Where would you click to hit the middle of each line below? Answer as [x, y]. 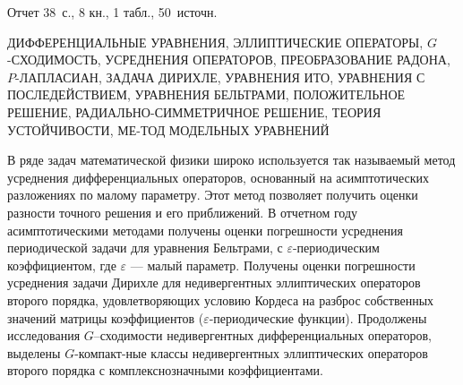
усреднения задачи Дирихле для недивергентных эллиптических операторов [214, 282]
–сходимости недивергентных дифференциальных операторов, [262, 335]
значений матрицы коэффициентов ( [106, 317]
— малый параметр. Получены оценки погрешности [273, 265]
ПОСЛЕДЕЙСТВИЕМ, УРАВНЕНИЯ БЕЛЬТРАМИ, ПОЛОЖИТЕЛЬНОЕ [206, 94]
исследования [44, 335]
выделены [34, 352]
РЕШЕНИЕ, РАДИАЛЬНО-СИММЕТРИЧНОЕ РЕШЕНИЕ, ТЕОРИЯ [194, 111]
